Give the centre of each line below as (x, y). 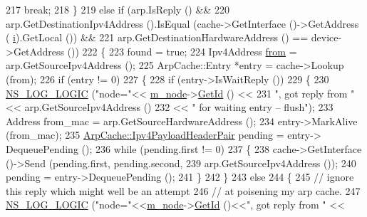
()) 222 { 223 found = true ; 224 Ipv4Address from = (182, 51)
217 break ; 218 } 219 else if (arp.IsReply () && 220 (118, 9)
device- (326, 37)
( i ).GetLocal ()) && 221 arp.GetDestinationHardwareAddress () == (157, 37)
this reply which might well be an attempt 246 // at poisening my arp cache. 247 (183, 190)
